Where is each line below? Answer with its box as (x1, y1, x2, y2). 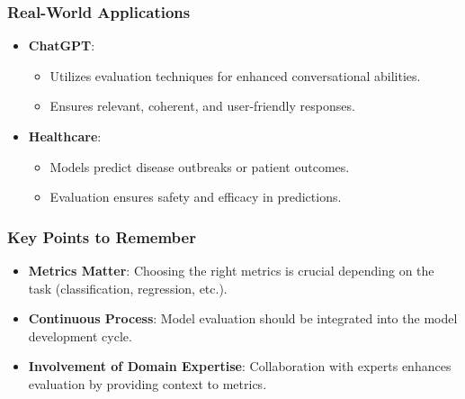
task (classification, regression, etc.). (28, 278, 228, 297)
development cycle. (28, 326, 132, 345)
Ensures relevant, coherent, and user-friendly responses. (49, 96, 355, 115)
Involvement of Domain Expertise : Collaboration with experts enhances (28, 357, 452, 376)
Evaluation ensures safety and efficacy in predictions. (49, 187, 342, 206)
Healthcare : (28, 127, 102, 145)
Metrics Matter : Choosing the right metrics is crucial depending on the (28, 261, 434, 279)
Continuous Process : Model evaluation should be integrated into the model (28, 309, 458, 328)
